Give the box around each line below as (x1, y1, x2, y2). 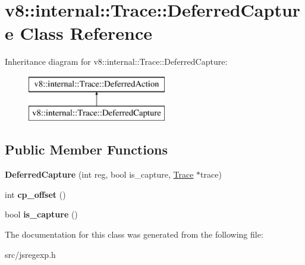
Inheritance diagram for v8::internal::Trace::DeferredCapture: (5, 55, 228, 68)
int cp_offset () (5, 188, 66, 200)
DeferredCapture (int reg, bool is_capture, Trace (5, 168, 194, 181)
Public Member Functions (5, 140, 168, 159)
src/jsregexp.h (5, 248, 56, 260)
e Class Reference (5, 21, 152, 45)
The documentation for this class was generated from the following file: (5, 228, 263, 241)
